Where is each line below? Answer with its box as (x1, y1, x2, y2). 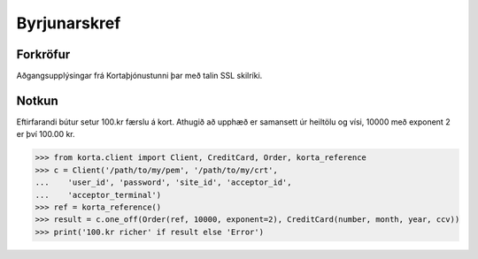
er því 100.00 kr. (16, 129, 75, 140)
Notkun (16, 93, 58, 108)
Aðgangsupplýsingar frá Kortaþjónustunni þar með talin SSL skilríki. (16, 71, 263, 81)
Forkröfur (16, 47, 71, 62)
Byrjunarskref (16, 13, 121, 33)
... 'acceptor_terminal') (35, 190, 162, 200)
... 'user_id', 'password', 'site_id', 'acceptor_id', (35, 178, 292, 187)
